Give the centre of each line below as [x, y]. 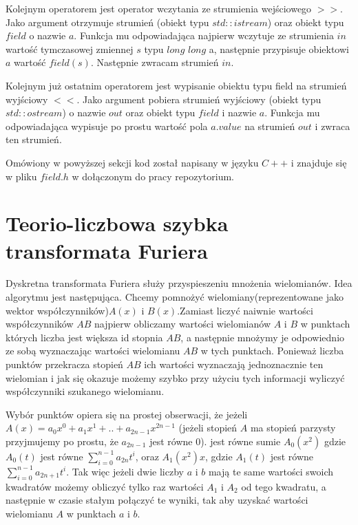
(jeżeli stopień [208, 428]
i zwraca [333, 126]
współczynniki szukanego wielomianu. [85, 391]
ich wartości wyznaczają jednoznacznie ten [234, 364]
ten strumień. [34, 139]
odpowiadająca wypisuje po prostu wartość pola [107, 126]
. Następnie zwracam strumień [155, 62]
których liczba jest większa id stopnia [84, 337]
